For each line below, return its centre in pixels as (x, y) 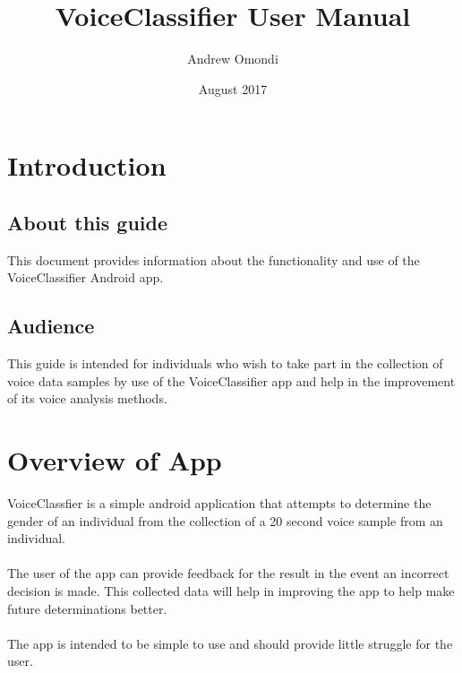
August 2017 (233, 88)
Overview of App (115, 460)
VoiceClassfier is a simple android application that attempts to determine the (219, 503)
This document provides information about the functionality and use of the (214, 259)
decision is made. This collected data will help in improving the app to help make (231, 590)
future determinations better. (87, 608)
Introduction (87, 165)
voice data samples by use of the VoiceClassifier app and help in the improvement (231, 380)
